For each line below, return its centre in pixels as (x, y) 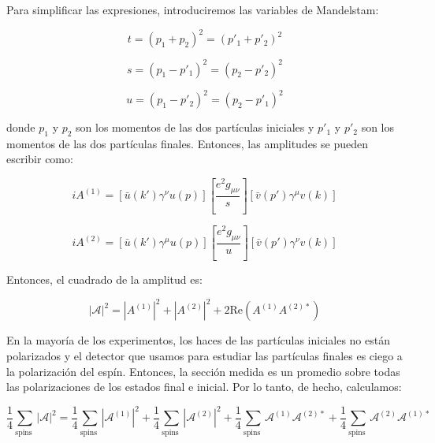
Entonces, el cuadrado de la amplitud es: (104, 279)
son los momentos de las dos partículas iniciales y (195, 127)
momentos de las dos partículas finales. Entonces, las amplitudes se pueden (188, 143)
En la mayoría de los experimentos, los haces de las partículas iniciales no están (198, 340)
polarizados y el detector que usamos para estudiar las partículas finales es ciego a (204, 356)
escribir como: (40, 159)
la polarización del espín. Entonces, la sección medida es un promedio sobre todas (203, 371)
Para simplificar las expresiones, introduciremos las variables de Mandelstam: (193, 9)
